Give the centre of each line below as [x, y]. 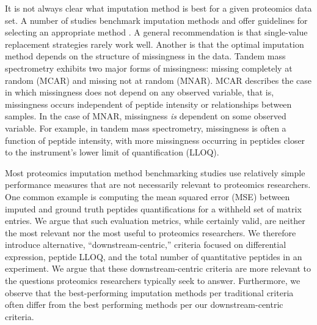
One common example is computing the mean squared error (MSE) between [148, 196]
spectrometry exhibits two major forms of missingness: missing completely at [149, 68]
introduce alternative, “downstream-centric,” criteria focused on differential [146, 245]
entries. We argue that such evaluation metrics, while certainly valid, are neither [155, 221]
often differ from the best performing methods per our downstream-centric [144, 304]
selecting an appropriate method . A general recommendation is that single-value [156, 32]
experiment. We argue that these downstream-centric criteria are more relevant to [158, 268]
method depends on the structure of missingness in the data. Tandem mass [145, 56]
